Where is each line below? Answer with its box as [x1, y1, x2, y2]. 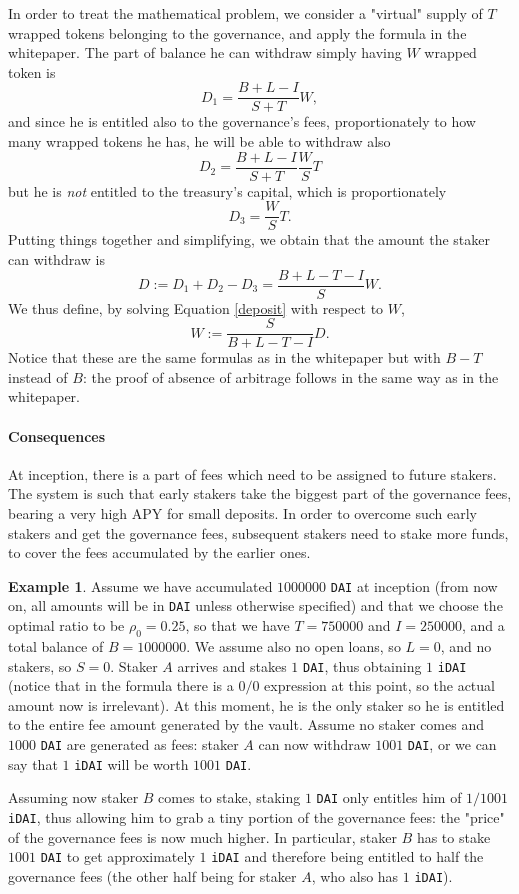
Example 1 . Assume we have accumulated [8, 575, 273, 596]
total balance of [8, 635, 104, 656]
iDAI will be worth [74, 753, 189, 774]
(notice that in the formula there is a [8, 675, 234, 696]
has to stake [416, 826, 491, 847]
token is [8, 61, 56, 82]
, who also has [311, 865, 399, 886]
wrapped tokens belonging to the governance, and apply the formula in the [8, 22, 467, 43]
